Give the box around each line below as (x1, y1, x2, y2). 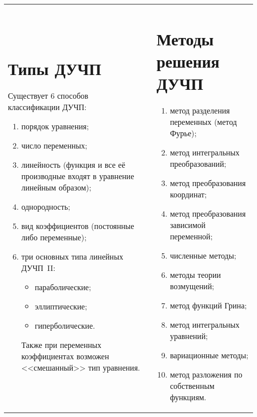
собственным (170, 380, 214, 392)
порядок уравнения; (21, 120, 89, 132)
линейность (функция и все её (21, 159, 126, 171)
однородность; (21, 201, 70, 213)
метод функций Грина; (170, 300, 247, 311)
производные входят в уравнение (21, 170, 134, 182)
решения (156, 49, 220, 72)
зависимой (170, 219, 206, 231)
